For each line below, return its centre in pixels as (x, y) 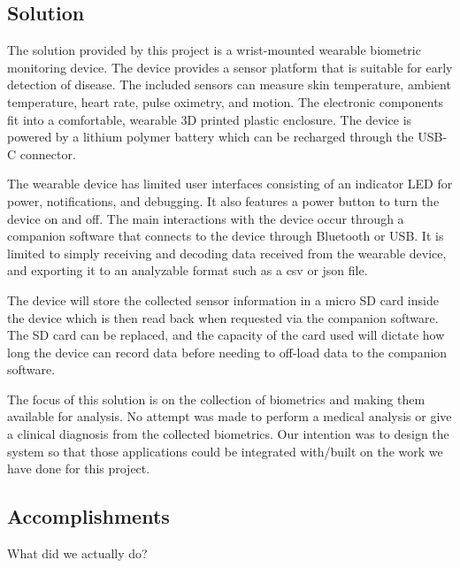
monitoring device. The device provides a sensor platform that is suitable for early (230, 67)
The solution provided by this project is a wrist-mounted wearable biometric (214, 50)
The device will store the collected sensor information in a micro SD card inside (223, 299)
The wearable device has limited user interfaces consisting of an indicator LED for (230, 184)
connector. (48, 154)
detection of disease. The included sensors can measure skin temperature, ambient (229, 84)
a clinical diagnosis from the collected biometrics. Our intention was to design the (228, 434)
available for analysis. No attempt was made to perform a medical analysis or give (230, 416)
